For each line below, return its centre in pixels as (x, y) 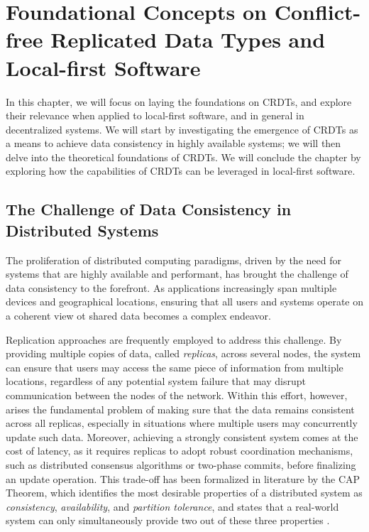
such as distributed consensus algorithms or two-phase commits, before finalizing (181, 464)
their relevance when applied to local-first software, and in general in (155, 115)
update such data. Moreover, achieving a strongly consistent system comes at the (182, 436)
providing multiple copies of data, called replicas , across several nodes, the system (183, 353)
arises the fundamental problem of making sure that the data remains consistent (180, 409)
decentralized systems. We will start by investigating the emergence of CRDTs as (182, 129)
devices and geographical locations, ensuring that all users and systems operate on (184, 302)
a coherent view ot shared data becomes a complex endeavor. (138, 316)
